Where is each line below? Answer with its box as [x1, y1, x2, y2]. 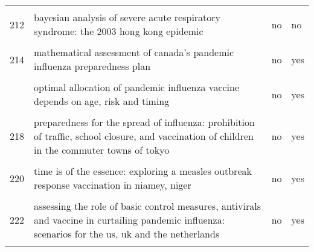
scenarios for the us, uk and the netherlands [34, 227, 220, 241]
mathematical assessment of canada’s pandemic [34, 45, 234, 59]
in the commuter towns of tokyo [34, 143, 170, 157]
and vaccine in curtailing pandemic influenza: [34, 213, 225, 227]
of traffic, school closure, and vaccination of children [34, 129, 254, 143]
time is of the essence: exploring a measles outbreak [34, 164, 252, 178]
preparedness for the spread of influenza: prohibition [34, 115, 255, 129]
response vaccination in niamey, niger [34, 178, 191, 192]
